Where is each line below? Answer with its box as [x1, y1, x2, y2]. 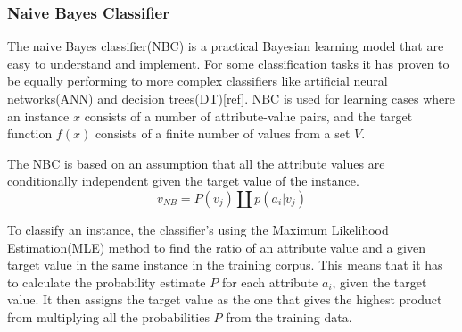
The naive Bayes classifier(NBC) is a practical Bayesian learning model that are [7, 37, 444, 55]
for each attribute [221, 272, 318, 291]
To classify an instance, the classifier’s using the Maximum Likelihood [7, 220, 389, 238]
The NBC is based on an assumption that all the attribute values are [7, 154, 385, 172]
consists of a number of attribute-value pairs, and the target [84, 106, 413, 125]
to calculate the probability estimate [7, 272, 206, 291]
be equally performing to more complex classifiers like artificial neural [7, 71, 388, 90]
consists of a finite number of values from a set [95, 124, 351, 143]
